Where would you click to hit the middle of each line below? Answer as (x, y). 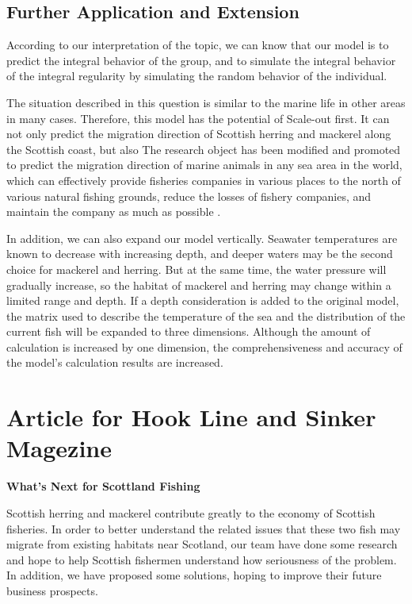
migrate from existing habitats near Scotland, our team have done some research (202, 544)
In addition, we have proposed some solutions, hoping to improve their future (194, 575)
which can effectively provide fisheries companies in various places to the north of (204, 180)
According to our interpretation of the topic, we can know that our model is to (198, 45)
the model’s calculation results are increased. (115, 362)
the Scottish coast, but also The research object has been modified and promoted (204, 149)
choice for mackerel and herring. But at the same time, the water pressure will (196, 269)
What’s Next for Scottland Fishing (103, 486)
